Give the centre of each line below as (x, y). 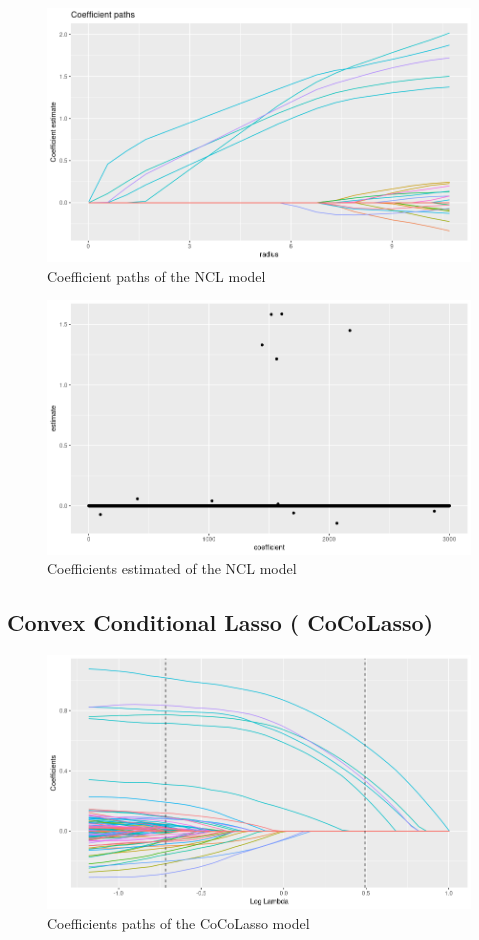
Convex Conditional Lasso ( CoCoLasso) (220, 622)
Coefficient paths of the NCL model (156, 275)
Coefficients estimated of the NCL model (172, 568)
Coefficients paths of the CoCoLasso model (178, 923)
